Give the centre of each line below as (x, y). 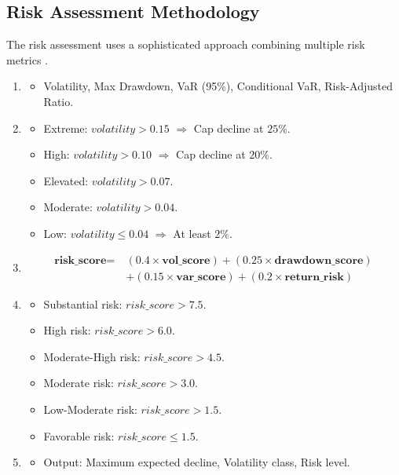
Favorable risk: (79, 435)
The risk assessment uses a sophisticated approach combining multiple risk (186, 44)
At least (192, 233)
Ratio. (59, 101)
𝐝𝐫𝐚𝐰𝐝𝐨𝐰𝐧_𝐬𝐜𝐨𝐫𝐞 (319, 260)
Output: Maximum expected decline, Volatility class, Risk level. (197, 462)
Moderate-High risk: (92, 356)
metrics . (27, 59)
